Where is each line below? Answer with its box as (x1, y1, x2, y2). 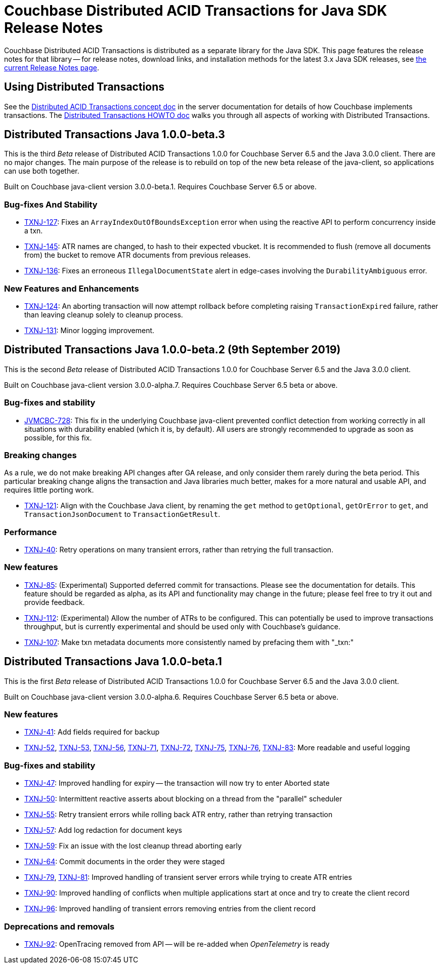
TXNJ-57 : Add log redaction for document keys (24, 826, 182, 835)
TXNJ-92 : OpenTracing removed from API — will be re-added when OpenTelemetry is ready (24, 939, 330, 948)
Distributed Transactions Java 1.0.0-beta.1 (4, 655, 222, 668)
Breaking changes (4, 450, 77, 460)
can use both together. (4, 167, 79, 176)
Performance (4, 527, 57, 537)
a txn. (24, 226, 43, 235)
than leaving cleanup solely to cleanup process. (24, 310, 183, 319)
